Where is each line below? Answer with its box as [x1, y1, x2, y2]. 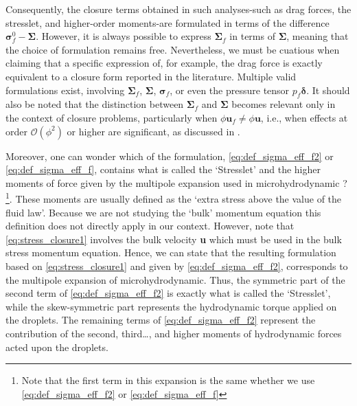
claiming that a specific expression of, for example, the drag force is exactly [5, 56, 323, 70]
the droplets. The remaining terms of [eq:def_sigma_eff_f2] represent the [5, 313, 316, 327]
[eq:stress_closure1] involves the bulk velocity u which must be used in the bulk [5, 232, 342, 246]
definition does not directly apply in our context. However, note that [5, 218, 295, 233]
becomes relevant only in [231, 97, 336, 111]
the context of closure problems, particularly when [5, 110, 218, 124]
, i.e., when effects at [260, 110, 348, 124]
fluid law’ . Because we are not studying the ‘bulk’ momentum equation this [5, 205, 321, 219]
